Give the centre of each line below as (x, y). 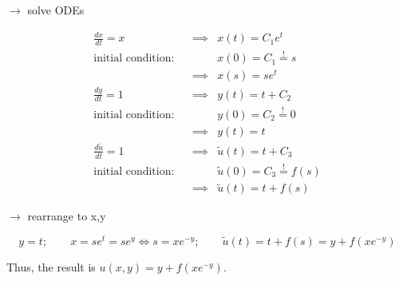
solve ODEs (56, 10)
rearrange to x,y (67, 216)
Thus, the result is (51, 266)
